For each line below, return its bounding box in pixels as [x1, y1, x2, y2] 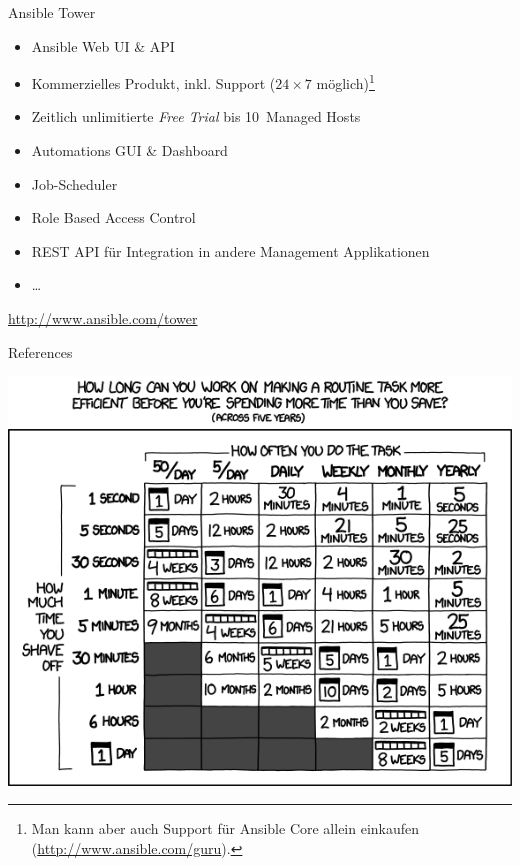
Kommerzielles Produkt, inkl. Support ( [31, 72, 276, 93]
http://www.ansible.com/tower [8, 308, 198, 328]
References [8, 341, 73, 362]
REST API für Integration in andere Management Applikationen [31, 240, 430, 261]
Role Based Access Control [31, 207, 196, 228]
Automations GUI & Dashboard [31, 140, 228, 161]
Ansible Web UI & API [31, 35, 175, 56]
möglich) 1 [316, 70, 375, 93]
